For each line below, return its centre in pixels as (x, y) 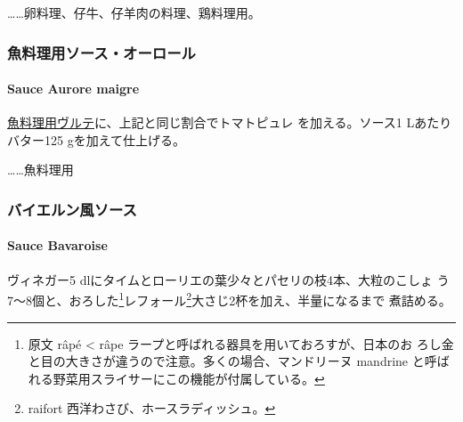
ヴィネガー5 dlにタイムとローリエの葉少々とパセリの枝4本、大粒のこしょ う (228, 279)
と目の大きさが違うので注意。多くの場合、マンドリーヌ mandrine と (226, 361)
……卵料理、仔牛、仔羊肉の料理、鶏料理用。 (134, 12)
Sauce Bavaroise (57, 245)
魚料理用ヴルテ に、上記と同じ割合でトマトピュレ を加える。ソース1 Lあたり (230, 122)
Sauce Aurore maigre (73, 89)
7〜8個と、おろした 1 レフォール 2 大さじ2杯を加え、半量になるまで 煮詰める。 (229, 299)
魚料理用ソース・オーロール (102, 52)
